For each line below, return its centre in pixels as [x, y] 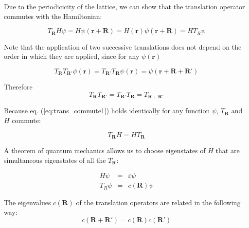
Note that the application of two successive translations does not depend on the [123, 46]
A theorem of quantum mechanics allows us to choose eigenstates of [105, 150]
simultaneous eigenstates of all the [55, 160]
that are [228, 150]
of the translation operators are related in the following [158, 202]
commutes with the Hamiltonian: [53, 16]
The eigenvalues [27, 202]
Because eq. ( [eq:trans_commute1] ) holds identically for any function [107, 111]
